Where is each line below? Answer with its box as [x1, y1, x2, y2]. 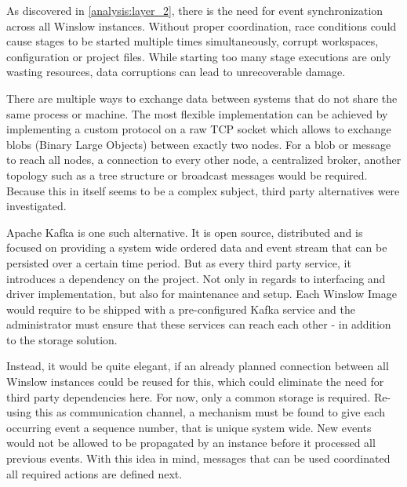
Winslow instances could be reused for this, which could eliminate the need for [6, 373, 384, 390]
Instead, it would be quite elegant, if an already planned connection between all [6, 358, 389, 374]
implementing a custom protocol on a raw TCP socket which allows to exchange [6, 121, 391, 137]
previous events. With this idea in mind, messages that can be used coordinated [6, 450, 391, 467]
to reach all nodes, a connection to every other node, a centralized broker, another [6, 151, 402, 168]
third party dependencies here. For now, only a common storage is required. [6, 388, 371, 405]
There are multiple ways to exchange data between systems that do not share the [6, 89, 398, 106]
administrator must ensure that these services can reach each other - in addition [6, 316, 391, 333]
